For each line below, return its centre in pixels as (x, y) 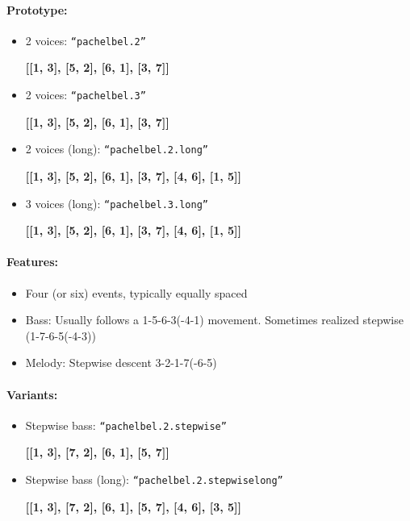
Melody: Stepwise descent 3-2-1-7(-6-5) (121, 363)
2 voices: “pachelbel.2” (86, 40)
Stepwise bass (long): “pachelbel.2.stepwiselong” (154, 479)
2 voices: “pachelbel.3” (86, 95)
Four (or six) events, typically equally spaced (136, 292)
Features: (33, 262)
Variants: (32, 394)
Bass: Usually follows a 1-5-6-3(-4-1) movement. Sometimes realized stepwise (214, 320)
